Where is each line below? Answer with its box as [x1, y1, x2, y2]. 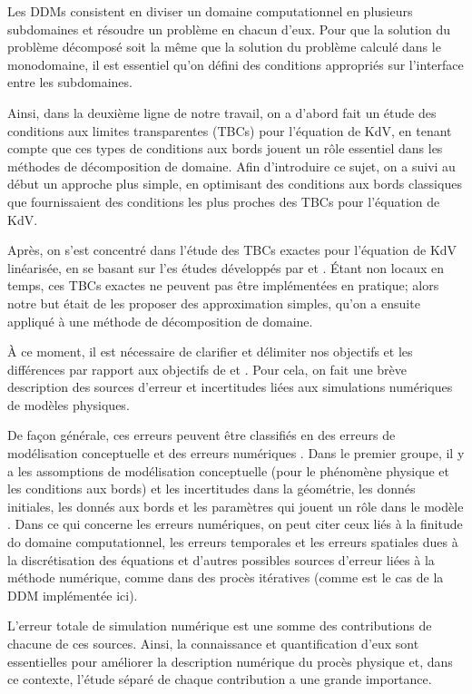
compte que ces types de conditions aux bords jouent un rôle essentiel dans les [7, 139, 443, 158]
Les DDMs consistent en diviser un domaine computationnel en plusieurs [7, 2, 413, 20]
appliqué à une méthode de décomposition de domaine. [7, 311, 313, 330]
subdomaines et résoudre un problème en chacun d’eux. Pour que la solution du [7, 19, 450, 38]
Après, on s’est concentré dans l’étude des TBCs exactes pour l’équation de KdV [7, 240, 457, 259]
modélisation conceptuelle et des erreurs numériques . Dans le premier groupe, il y [7, 444, 465, 463]
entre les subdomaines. [7, 73, 133, 92]
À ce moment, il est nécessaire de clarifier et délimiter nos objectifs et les [7, 342, 413, 361]
